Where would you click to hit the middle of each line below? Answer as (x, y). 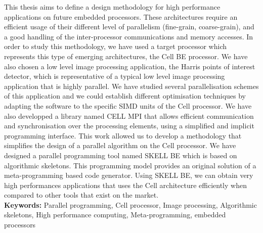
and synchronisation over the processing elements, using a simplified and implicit (129, 126)
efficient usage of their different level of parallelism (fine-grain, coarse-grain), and (129, 27)
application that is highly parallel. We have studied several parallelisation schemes (131, 86)
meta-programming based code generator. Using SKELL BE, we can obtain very (129, 175)
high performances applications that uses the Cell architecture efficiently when (125, 185)
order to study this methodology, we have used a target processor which (116, 46)
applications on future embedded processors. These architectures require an (121, 16)
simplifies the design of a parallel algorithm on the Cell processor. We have (120, 145)
